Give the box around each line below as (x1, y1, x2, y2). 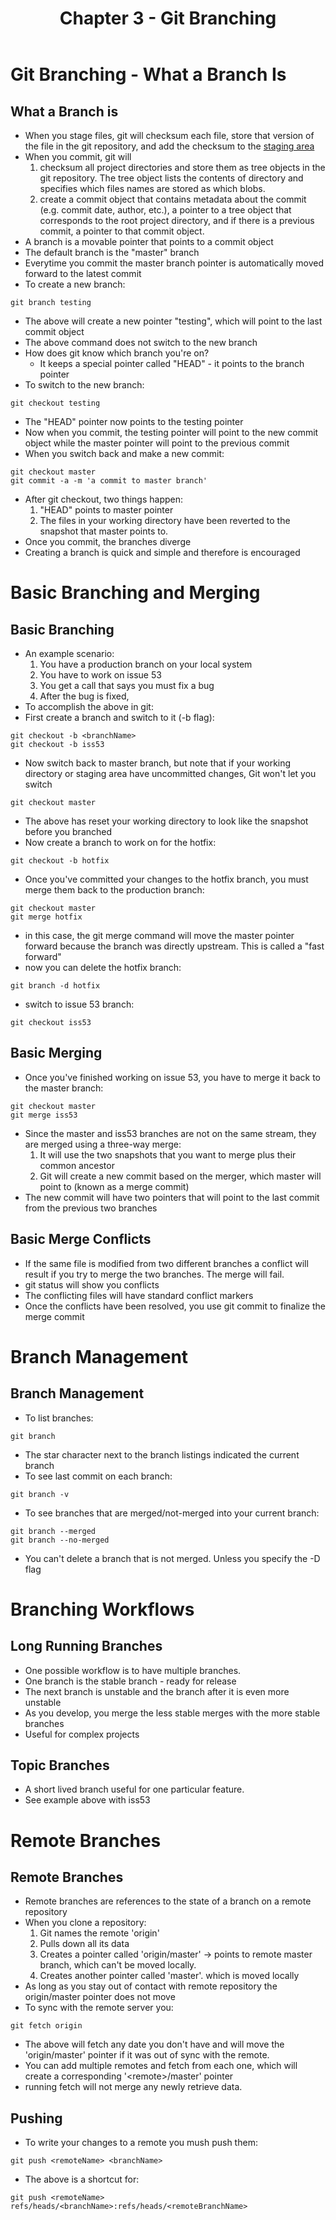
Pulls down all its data (39, 1938, 130, 1950)
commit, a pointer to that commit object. (39, 225, 205, 237)
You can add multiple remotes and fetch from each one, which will (24, 2060, 298, 2072)
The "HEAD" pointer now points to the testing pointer (24, 416, 244, 427)
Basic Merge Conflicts (10, 1231, 152, 1248)
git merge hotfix (10, 912, 83, 922)
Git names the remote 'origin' (39, 1927, 160, 1939)
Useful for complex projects (24, 1728, 140, 1740)
